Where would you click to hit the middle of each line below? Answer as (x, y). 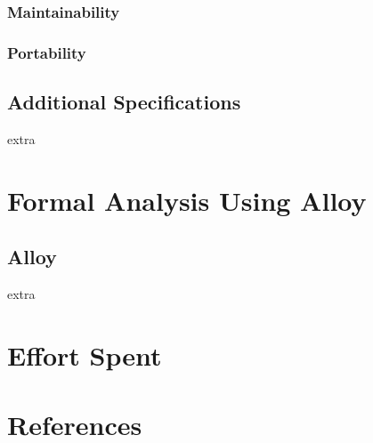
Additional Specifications (124, 102)
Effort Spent (85, 354)
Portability (47, 52)
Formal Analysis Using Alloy (187, 200)
